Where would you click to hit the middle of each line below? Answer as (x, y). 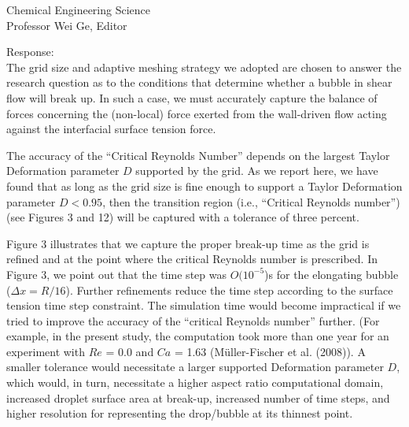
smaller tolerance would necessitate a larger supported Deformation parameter (195, 367)
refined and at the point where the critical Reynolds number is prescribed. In (192, 259)
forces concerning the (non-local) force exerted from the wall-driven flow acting (197, 113)
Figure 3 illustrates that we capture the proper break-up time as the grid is (188, 243)
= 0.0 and (130, 351)
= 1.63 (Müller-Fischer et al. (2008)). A (270, 351)
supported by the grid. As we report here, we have (257, 171)
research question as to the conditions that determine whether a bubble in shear (199, 82)
